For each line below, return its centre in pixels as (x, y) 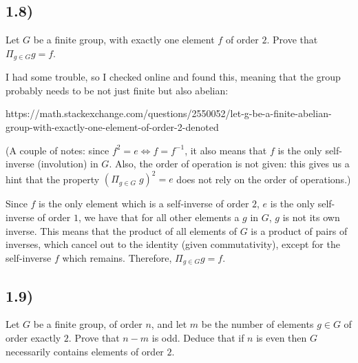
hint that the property (53, 179)
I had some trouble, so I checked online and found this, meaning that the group (173, 77)
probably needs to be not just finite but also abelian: (117, 90)
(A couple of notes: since (57, 150)
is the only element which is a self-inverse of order (144, 204)
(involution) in (68, 164)
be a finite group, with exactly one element (124, 40)
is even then (282, 337)
